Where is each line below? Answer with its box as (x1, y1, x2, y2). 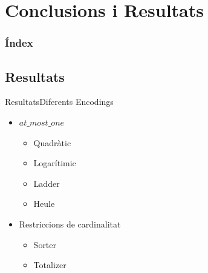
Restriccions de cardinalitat (19, 217, 121, 230)
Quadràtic (33, 136, 71, 149)
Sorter (33, 238, 57, 251)
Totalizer (33, 258, 67, 271)
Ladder (33, 177, 60, 189)
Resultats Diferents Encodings (5, 95, 114, 108)
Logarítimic (33, 157, 76, 169)
